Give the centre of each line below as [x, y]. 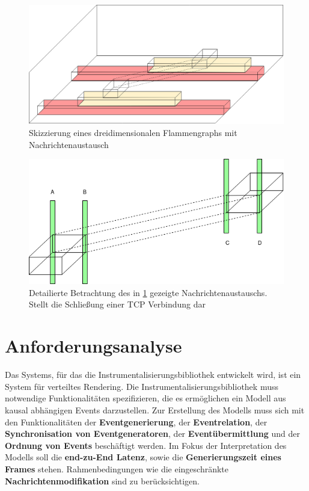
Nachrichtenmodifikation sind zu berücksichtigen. [102, 480]
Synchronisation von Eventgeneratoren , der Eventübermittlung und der [152, 434]
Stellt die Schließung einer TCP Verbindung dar [117, 304]
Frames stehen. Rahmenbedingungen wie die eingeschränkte [117, 468]
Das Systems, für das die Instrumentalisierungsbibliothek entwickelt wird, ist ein [153, 375]
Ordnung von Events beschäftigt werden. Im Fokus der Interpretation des [146, 445]
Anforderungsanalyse [93, 346]
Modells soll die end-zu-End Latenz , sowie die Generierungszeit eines [143, 457]
